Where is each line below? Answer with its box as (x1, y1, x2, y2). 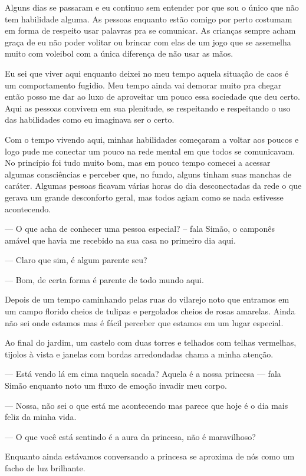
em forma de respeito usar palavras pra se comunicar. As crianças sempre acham (5, 24, 296, 37)
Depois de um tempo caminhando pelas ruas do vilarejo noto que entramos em (5, 293, 289, 306)
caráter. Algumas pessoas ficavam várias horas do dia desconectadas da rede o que (5, 179, 302, 192)
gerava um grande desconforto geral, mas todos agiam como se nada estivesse (5, 191, 284, 203)
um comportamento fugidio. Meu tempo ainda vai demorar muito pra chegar (5, 78, 282, 91)
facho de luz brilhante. (5, 462, 85, 474)
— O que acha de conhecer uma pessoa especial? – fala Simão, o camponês (5, 222, 275, 235)
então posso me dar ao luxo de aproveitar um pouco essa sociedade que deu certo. (5, 90, 300, 103)
